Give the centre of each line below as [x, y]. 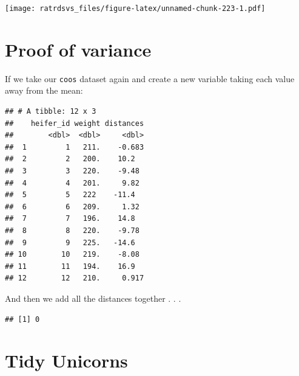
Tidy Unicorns [66, 360]
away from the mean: [44, 90]
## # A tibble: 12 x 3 [51, 112]
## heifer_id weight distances [75, 123]
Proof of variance [78, 49]
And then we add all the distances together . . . [93, 298]
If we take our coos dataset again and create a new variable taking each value [150, 78]
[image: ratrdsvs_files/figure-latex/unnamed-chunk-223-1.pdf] [135, 9]
